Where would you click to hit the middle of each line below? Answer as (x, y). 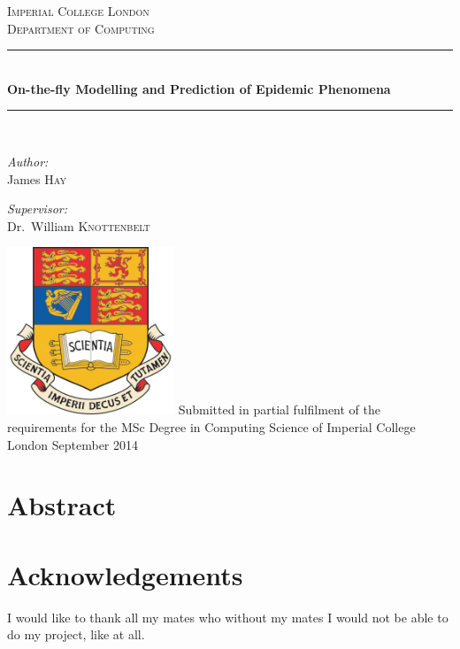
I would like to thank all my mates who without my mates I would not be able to (228, 617)
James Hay (37, 178)
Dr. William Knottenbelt (79, 225)
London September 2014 (73, 444)
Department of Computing (81, 28)
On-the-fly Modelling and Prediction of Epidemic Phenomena (199, 88)
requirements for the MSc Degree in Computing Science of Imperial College (211, 426)
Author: (28, 161)
